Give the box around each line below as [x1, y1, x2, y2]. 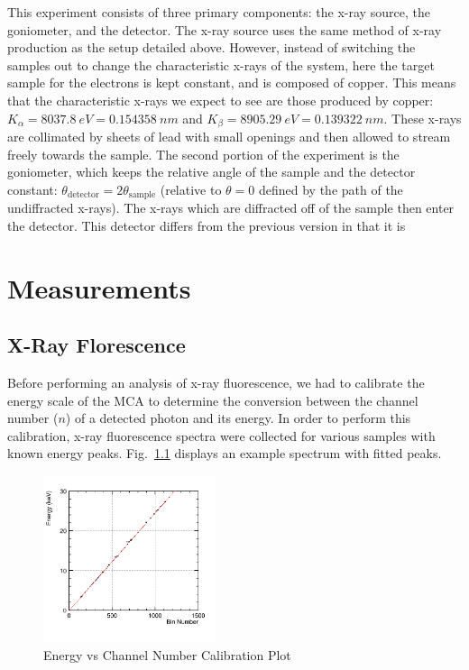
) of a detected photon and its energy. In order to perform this [65, 408, 411, 427]
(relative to [160, 179, 222, 198]
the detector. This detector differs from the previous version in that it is [7, 216, 406, 234]
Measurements [7, 269, 191, 306]
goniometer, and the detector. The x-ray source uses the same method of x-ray [7, 20, 442, 39]
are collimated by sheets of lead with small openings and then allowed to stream [7, 127, 451, 146]
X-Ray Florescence [7, 331, 186, 359]
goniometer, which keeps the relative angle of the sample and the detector [7, 162, 416, 181]
